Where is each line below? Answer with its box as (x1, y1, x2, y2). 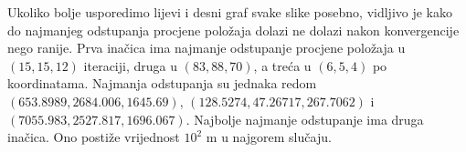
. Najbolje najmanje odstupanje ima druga (185, 109, 424, 128)
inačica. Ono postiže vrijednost (7, 127, 180, 147)
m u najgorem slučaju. (206, 127, 332, 147)
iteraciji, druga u (83, 56, 177, 75)
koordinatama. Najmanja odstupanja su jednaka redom (7, 74, 317, 93)
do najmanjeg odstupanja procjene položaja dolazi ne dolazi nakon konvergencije (7, 20, 460, 39)
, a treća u (253, 56, 312, 75)
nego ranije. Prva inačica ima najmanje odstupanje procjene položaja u (7, 38, 406, 57)
